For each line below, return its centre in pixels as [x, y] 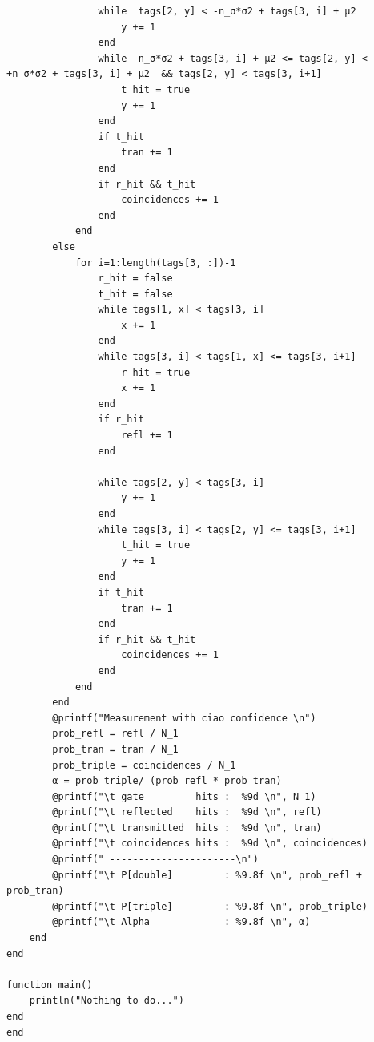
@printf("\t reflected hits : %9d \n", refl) [187, 812]
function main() [50, 985]
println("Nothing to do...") [107, 1001]
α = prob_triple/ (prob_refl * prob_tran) [167, 781]
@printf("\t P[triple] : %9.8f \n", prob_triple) [210, 906]
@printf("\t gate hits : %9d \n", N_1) [184, 796]
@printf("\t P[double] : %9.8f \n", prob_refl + [207, 875]
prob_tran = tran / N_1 [115, 749]
